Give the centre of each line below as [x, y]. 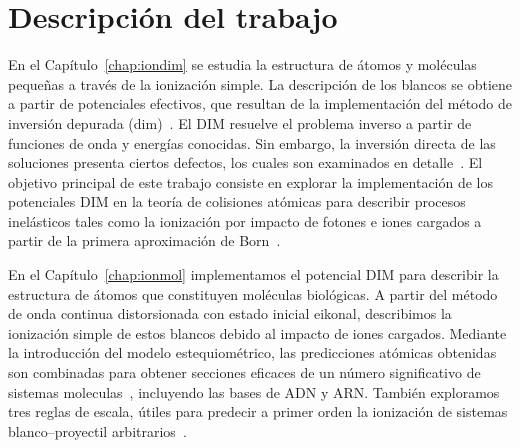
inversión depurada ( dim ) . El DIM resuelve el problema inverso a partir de [240, 122]
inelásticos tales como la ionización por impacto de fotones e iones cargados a [245, 220]
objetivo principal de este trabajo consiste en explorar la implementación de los [251, 181]
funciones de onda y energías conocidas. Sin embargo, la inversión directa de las [252, 142]
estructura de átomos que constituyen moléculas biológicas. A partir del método [253, 293]
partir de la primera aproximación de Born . [144, 240]
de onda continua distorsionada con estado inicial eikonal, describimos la [230, 313]
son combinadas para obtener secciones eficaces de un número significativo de [244, 372]
